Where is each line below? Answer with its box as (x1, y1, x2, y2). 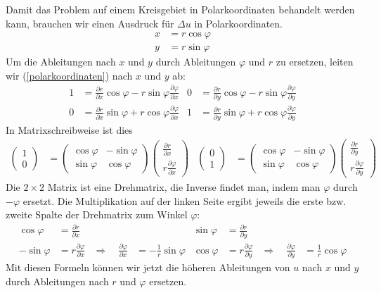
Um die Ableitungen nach (6, 54, 116, 69)
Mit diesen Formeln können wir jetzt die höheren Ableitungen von (6, 260, 290, 275)
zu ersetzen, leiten (276, 54, 354, 69)
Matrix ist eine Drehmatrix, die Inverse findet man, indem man (47, 179, 321, 194)
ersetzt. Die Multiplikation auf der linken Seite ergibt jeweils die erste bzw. (22, 193, 347, 208)
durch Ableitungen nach (6, 273, 109, 288)
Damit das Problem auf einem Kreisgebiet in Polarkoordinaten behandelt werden (6, 2, 355, 16)
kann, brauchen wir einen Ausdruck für (6, 15, 174, 30)
